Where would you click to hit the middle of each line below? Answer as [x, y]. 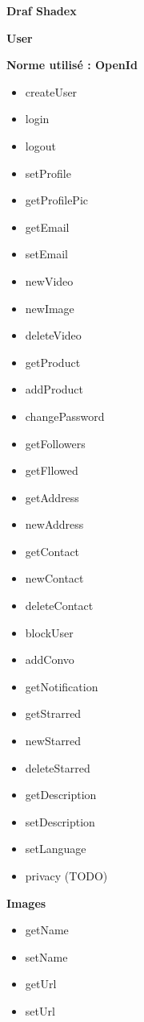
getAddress [52, 497]
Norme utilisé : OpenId [72, 65]
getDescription [61, 795]
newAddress [54, 524]
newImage [50, 308]
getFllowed [52, 470]
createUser [51, 91]
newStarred [53, 741]
